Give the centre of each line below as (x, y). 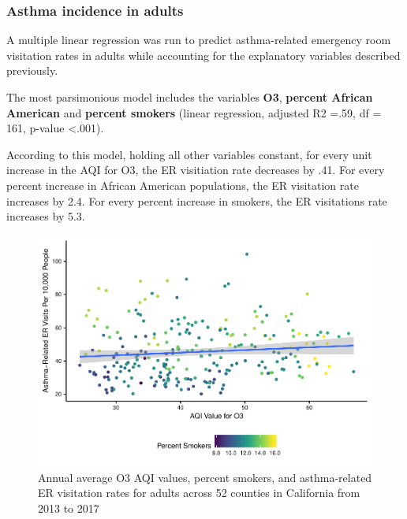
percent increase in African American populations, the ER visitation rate (183, 185)
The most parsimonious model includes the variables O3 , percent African (190, 97)
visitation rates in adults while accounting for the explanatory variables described (203, 55)
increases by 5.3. (46, 216)
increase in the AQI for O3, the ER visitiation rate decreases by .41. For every (196, 170)
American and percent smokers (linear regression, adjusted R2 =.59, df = (194, 112)
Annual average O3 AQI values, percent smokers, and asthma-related (205, 477)
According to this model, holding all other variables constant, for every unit (189, 154)
